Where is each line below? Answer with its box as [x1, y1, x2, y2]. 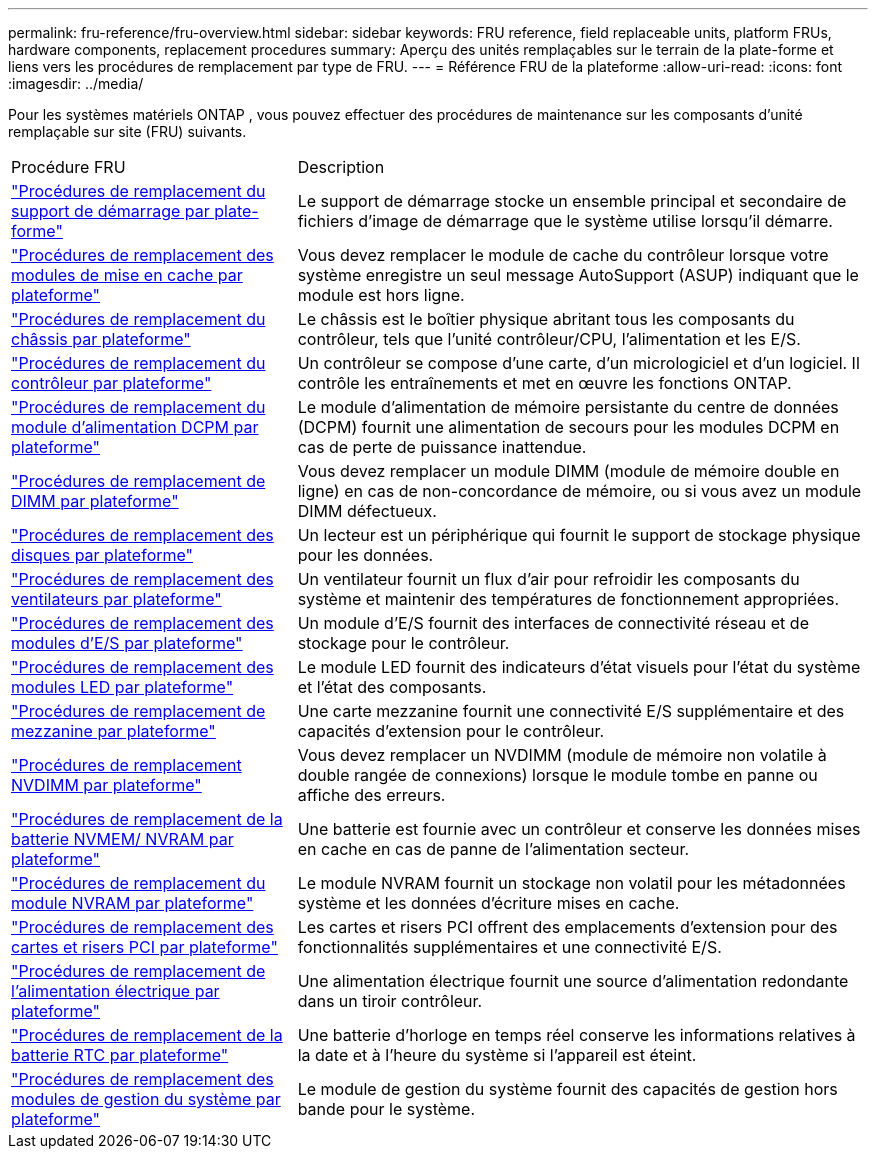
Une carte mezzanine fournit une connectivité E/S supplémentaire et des [297, 701, 845, 721]
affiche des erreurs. [297, 785, 446, 805]
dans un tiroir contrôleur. [297, 991, 483, 1011]
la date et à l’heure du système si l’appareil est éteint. [297, 1045, 697, 1065]
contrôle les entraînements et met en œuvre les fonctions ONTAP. [297, 373, 792, 393]
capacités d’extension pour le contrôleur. [297, 721, 605, 741]
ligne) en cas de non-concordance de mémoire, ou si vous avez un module [297, 481, 862, 501]
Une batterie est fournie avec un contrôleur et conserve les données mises [297, 819, 861, 839]
